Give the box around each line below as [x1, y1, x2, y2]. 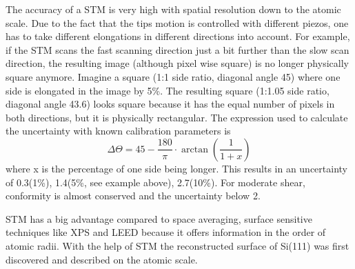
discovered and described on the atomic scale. [6, 252, 198, 266]
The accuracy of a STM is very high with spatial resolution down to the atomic [6, 2, 341, 16]
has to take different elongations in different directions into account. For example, [6, 29, 350, 43]
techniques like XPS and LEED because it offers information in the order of [6, 225, 326, 239]
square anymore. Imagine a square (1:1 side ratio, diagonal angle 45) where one [6, 69, 341, 83]
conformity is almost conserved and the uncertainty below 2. [6, 188, 261, 203]
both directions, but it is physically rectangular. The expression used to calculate [6, 110, 348, 124]
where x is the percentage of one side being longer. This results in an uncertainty [6, 161, 348, 175]
